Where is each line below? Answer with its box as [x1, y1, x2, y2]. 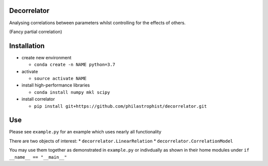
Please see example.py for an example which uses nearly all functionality [9, 129, 161, 135]
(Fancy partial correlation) [9, 29, 62, 35]
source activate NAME [34, 76, 87, 81]
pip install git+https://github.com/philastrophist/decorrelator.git [34, 103, 207, 109]
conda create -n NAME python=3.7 [34, 62, 116, 68]
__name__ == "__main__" [9, 154, 67, 160]
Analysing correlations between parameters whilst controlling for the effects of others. [9, 20, 186, 26]
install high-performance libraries [21, 82, 90, 88]
